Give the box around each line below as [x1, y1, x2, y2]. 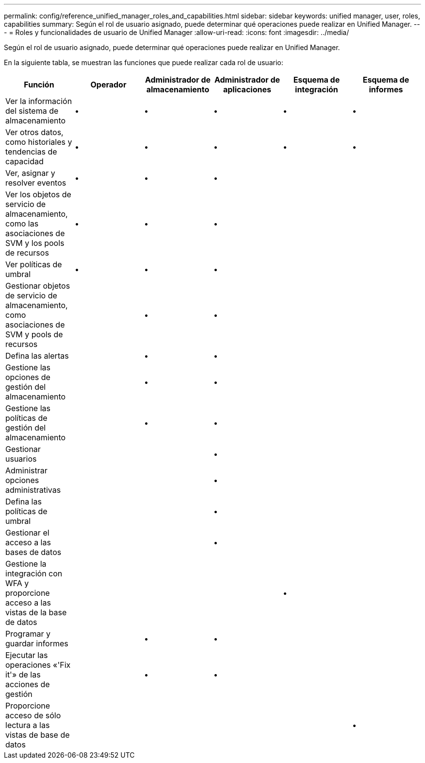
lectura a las [5, 720, 50, 730]
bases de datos [5, 547, 62, 557]
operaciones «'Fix [5, 660, 71, 670]
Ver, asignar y [5, 168, 55, 178]
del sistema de [5, 106, 59, 116]
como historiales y [5, 137, 72, 147]
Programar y [5, 629, 50, 639]
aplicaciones [223, 85, 271, 94]
